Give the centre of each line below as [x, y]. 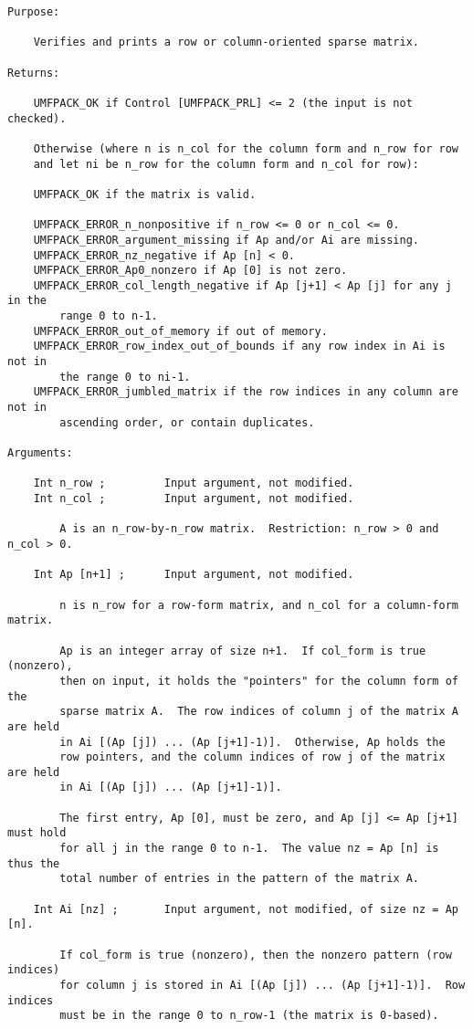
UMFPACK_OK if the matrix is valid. [145, 194]
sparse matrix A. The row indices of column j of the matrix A [259, 712]
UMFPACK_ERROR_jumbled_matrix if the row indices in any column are [246, 392]
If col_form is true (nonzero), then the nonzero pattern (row [256, 955]
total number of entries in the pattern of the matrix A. [240, 879]
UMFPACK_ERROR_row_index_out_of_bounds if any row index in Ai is [239, 346]
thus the [34, 863]
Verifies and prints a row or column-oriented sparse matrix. [226, 42]
